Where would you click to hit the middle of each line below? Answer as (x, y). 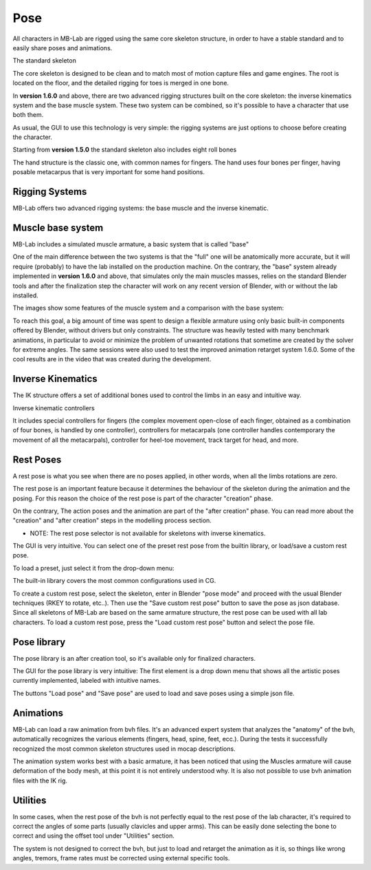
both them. (28, 115)
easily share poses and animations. (63, 47)
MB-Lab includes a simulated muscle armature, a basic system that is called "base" (131, 244)
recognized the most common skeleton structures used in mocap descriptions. (124, 749)
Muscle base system (58, 227)
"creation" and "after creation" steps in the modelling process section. (112, 520)
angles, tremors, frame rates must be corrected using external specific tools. (121, 858)
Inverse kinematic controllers (54, 408)
